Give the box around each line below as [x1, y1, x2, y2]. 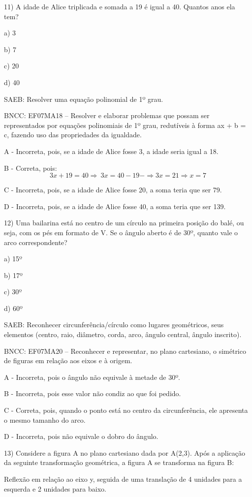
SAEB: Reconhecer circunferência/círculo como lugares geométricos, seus [4, 319, 224, 330]
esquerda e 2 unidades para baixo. [4, 483, 106, 494]
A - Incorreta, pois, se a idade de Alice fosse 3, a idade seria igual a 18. [4, 146, 219, 156]
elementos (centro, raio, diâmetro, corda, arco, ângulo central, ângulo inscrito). [4, 329, 242, 340]
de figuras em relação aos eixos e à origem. [4, 355, 132, 366]
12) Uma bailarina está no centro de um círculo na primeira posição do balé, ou [4, 217, 244, 228]
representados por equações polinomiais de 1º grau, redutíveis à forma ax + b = [4, 120, 246, 130]
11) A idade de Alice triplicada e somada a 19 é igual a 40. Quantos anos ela [4, 1, 235, 11]
